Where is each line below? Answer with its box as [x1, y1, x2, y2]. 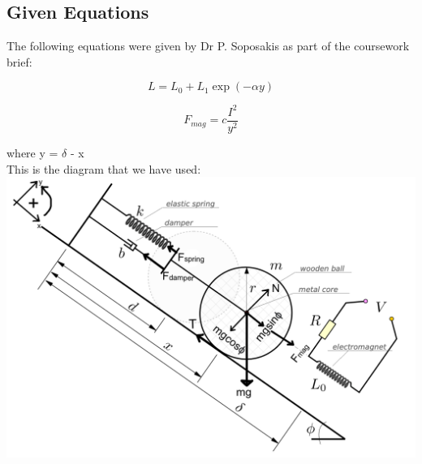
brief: [6, 53, 32, 70]
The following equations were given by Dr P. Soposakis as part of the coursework [6, 37, 410, 54]
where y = [6, 144, 58, 161]
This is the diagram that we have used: [6, 160, 201, 177]
